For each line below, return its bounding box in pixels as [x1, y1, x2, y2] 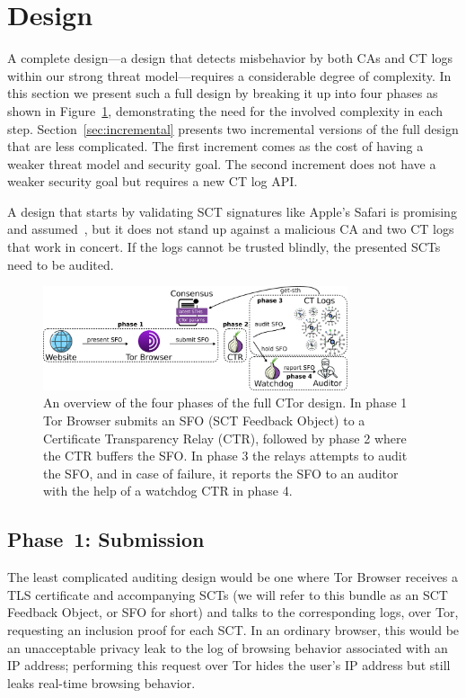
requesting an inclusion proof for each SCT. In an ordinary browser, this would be [7, 620, 460, 639]
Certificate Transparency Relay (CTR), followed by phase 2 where [43, 428, 407, 447]
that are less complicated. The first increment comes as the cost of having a [7, 137, 424, 156]
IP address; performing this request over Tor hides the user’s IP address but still [7, 656, 451, 675]
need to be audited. [7, 255, 114, 273]
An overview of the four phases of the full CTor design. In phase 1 [43, 393, 408, 412]
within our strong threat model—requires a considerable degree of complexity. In [7, 66, 452, 85]
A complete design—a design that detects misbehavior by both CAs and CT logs [7, 49, 453, 67]
